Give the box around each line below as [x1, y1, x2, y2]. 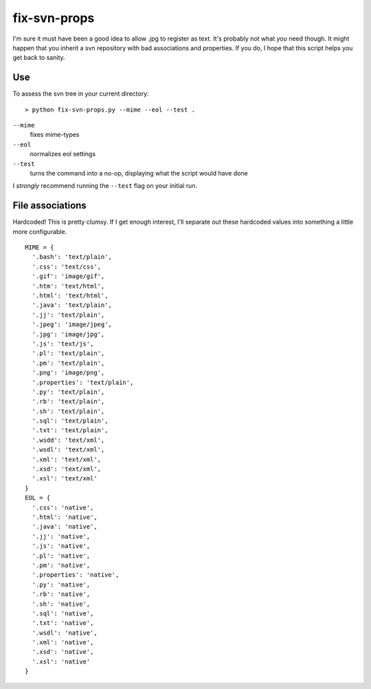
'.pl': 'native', [32, 551, 91, 560]
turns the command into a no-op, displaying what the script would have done [30, 169, 248, 177]
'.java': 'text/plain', [32, 301, 113, 309]
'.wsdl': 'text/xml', [32, 446, 105, 454]
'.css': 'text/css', [32, 262, 102, 271]
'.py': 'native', [32, 580, 91, 589]
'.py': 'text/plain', [32, 388, 105, 396]
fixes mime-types [30, 131, 80, 139]
